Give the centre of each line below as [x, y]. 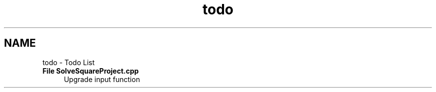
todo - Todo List [69, 62]
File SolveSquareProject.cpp [91, 71]
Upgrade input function [102, 79]
